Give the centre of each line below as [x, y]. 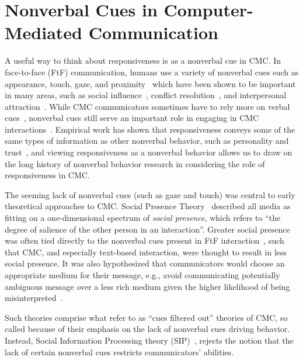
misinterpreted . [34, 298]
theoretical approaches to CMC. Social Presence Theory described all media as [148, 206]
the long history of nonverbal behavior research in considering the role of [135, 163]
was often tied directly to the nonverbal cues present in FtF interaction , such [144, 240]
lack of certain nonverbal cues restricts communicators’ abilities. [119, 352]
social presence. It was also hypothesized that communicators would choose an [145, 263]
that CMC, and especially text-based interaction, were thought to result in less [146, 252]
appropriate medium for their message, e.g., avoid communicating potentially [142, 275]
